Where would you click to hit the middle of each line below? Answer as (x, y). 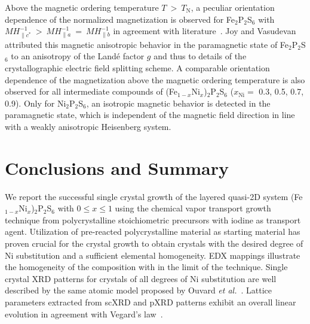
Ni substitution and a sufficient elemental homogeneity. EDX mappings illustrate (153, 255)
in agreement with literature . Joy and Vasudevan (205, 31)
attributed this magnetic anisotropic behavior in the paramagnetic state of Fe (147, 44)
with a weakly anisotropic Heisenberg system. (88, 126)
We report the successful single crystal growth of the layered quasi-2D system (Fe (154, 196)
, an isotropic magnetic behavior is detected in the (178, 103)
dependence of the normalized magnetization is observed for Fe (120, 19)
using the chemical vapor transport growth (193, 208)
